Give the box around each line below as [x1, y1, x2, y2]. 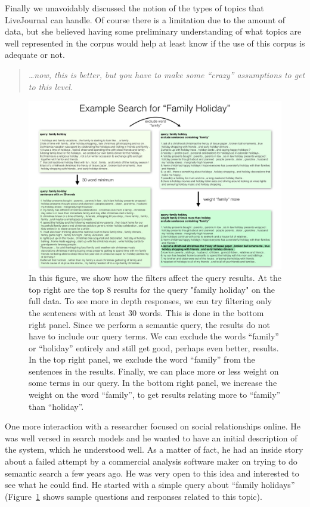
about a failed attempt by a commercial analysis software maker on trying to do [5, 455, 297, 468]
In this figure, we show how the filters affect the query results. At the [29, 271, 281, 284]
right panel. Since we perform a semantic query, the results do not [29, 318, 270, 330]
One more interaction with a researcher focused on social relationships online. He [5, 420, 301, 432]
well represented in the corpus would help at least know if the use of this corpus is [5, 36, 305, 49]
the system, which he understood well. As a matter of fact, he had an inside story [5, 443, 303, 456]
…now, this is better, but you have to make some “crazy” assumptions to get [28, 68, 305, 81]
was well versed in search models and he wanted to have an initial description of [5, 431, 297, 444]
